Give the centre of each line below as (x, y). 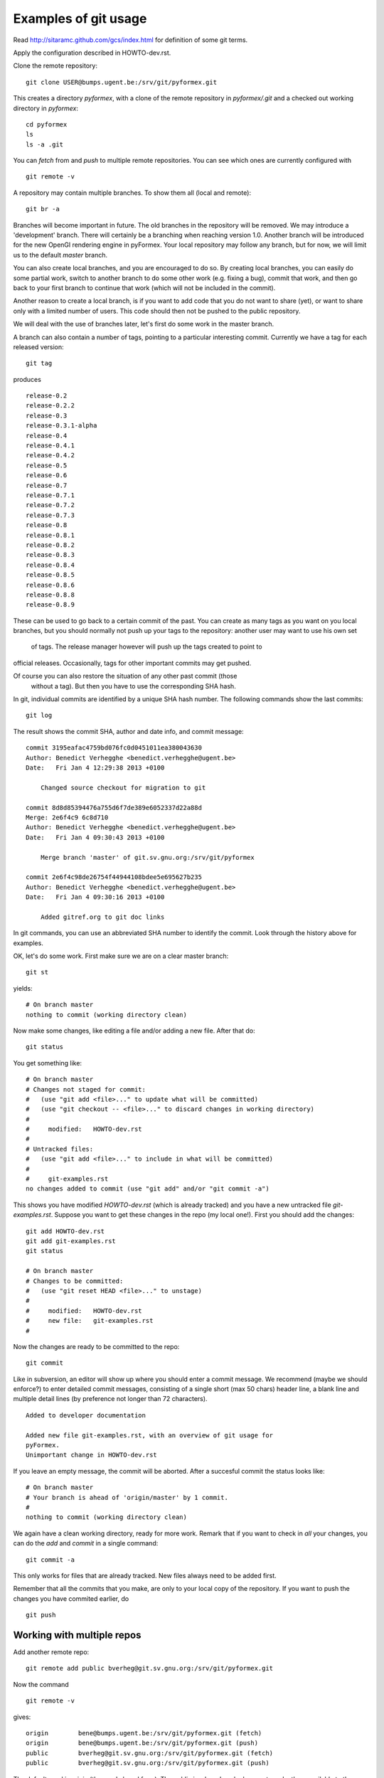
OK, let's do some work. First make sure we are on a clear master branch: (121, 956)
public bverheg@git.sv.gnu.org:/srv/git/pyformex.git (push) (148, 1763)
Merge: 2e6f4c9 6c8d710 (67, 817)
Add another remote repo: (51, 1652)
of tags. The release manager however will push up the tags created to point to (146, 646)
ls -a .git (45, 144)
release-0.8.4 (50, 565)
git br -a (43, 209)
